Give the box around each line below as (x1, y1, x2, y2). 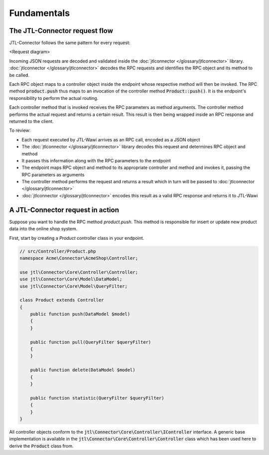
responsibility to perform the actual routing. (9, 95, 99, 101)
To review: (9, 127, 31, 133)
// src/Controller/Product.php (19, 248, 97, 254)
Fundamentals (9, 7, 70, 18)
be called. (9, 72, 30, 78)
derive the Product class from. (9, 443, 74, 449)
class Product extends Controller (19, 297, 104, 303)
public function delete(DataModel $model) (30, 367, 135, 373)
